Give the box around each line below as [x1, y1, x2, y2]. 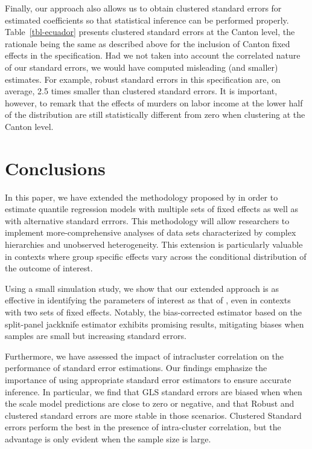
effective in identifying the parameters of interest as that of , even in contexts [5, 294, 291, 306]
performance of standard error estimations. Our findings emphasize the [5, 361, 267, 374]
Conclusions [5, 155, 106, 180]
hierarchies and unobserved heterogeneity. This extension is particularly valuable [5, 238, 303, 251]
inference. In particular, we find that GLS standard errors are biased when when [5, 385, 302, 398]
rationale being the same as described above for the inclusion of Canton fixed [5, 37, 290, 50]
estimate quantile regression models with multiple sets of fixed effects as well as [5, 202, 299, 215]
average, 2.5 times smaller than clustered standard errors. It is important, [5, 85, 278, 97]
